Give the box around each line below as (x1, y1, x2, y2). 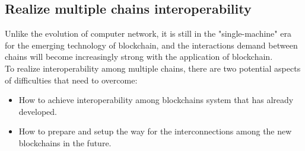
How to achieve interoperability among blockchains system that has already (18, 94, 294, 106)
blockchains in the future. (18, 136, 112, 149)
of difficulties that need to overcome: (5, 73, 138, 86)
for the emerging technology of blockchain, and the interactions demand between (5, 38, 298, 51)
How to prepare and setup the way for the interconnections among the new (18, 125, 292, 137)
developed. (18, 105, 57, 117)
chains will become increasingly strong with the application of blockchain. (5, 50, 273, 63)
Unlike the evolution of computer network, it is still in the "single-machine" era (5, 27, 291, 40)
